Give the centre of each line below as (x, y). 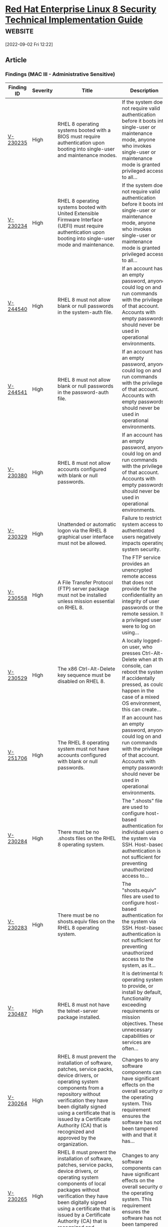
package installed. (79, 1017)
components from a (80, 1088)
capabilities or (138, 1036)
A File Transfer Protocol (85, 582)
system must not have (83, 749)
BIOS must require (79, 136)
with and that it (139, 1134)
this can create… (141, 709)
